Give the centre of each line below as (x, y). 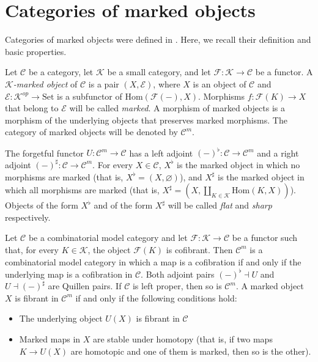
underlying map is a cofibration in (69, 274)
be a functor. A (284, 72)
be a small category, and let (159, 72)
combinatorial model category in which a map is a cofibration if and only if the (153, 261)
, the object (109, 249)
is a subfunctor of (90, 96)
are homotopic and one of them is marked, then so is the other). (191, 351)
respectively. (28, 217)
